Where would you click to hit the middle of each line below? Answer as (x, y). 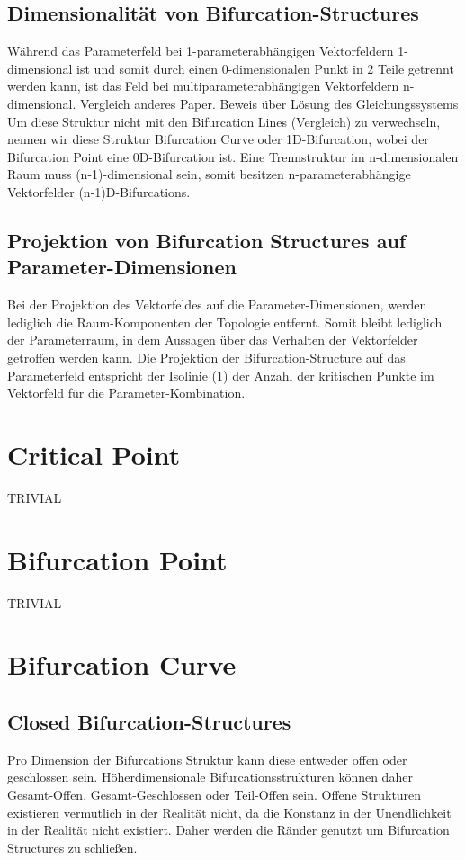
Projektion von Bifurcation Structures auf (207, 240)
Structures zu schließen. (72, 847)
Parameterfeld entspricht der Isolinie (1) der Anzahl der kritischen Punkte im (221, 375)
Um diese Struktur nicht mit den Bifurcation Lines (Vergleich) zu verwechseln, (224, 121)
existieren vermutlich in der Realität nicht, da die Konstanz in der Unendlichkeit (229, 812)
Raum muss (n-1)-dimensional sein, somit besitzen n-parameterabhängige (209, 174)
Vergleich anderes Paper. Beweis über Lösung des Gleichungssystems (269, 103)
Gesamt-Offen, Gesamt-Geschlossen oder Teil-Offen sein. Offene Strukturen (215, 794)
